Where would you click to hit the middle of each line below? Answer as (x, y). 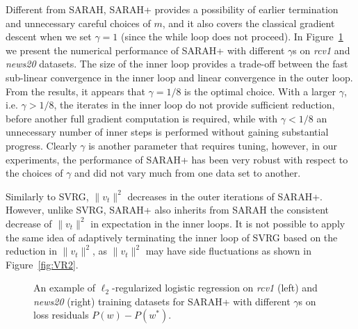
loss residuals (61, 315)
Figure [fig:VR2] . (42, 264)
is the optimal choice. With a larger (260, 91)
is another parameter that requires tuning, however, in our (213, 145)
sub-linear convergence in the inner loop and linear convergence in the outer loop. (179, 77)
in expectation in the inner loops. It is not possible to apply (218, 223)
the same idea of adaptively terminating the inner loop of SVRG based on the (172, 237)
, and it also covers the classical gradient (249, 23)
